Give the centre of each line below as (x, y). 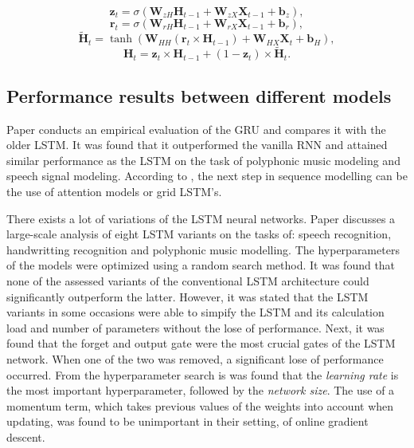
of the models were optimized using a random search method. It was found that (201, 265)
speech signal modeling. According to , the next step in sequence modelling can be (207, 176)
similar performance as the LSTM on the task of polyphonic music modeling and (203, 160)
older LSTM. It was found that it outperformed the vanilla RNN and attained (197, 145)
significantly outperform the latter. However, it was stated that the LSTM (187, 296)
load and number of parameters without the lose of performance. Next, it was (195, 327)
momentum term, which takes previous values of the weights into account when (200, 405)
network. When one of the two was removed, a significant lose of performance (195, 358)
